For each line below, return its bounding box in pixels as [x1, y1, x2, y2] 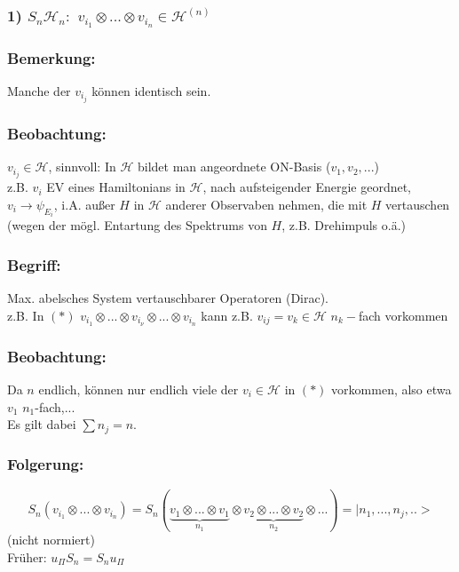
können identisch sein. [91, 82, 211, 99]
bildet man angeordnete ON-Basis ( [137, 157, 331, 176]
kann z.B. [201, 306, 253, 324]
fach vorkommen [358, 306, 448, 324]
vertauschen [385, 195, 450, 213]
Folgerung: [7, 453, 84, 475]
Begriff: [7, 253, 61, 275]
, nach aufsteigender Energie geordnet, [202, 178, 411, 196]
